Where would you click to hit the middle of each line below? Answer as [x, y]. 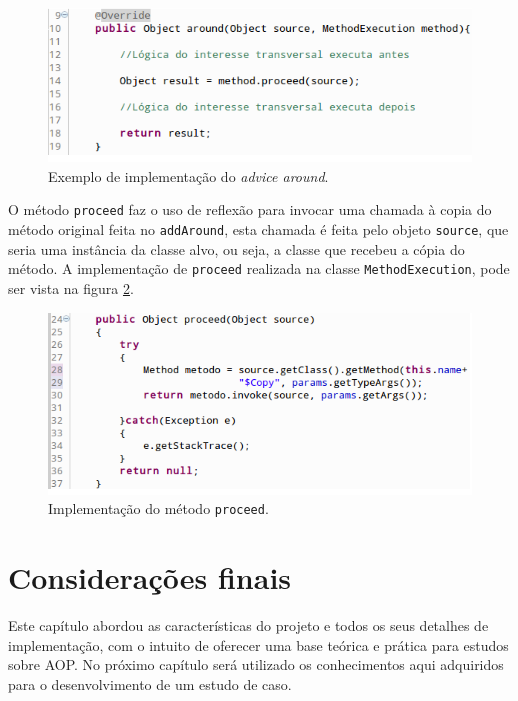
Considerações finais [150, 577]
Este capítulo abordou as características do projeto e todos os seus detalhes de [248, 625]
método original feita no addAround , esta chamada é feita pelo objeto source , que [258, 229]
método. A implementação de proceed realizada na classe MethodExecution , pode [259, 268]
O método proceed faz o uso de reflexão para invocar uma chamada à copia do [250, 209]
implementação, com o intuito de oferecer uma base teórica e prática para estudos [258, 644]
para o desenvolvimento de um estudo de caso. [150, 683]
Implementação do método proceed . [158, 508]
